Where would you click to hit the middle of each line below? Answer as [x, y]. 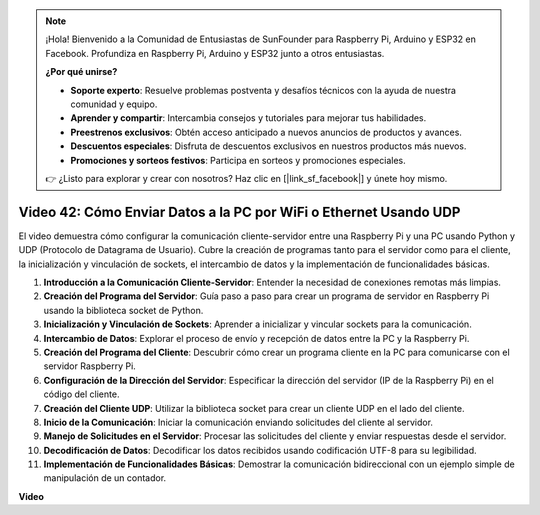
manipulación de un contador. [105, 478]
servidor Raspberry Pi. [90, 366]
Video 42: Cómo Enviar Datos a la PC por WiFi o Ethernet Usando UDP [239, 211]
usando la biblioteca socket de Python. [123, 310]
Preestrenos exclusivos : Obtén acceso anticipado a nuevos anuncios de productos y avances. [266, 132]
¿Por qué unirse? [81, 72]
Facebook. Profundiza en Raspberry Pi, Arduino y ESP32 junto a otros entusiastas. [215, 53]
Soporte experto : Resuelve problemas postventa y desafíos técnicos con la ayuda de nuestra [263, 90]
